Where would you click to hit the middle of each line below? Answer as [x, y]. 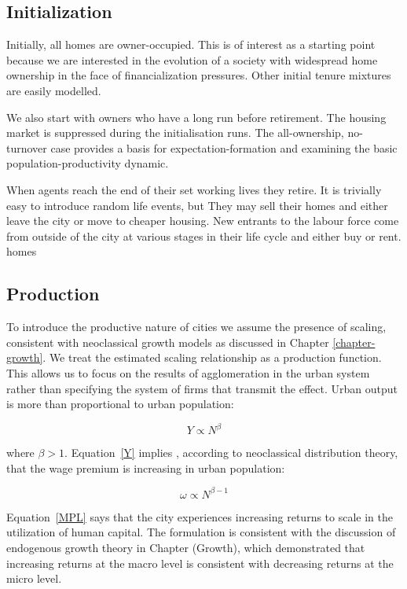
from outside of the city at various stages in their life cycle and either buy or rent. [204, 236]
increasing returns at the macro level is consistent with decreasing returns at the [200, 563]
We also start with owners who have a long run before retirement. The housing [196, 117]
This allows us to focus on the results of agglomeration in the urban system [188, 372]
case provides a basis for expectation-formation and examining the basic [224, 147]
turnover [27, 147]
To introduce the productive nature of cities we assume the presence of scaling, [196, 327]
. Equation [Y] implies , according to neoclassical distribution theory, [231, 453]
